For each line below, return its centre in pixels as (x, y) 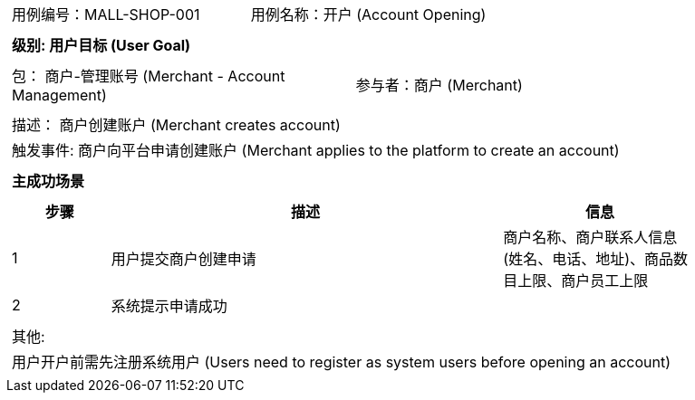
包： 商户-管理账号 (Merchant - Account (149, 76)
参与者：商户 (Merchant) (439, 85)
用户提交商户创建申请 (183, 259)
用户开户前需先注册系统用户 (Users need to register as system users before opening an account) (342, 362)
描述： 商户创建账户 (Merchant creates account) (176, 125)
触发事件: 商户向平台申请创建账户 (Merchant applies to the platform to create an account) (316, 150)
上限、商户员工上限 (583, 281)
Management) (59, 95)
